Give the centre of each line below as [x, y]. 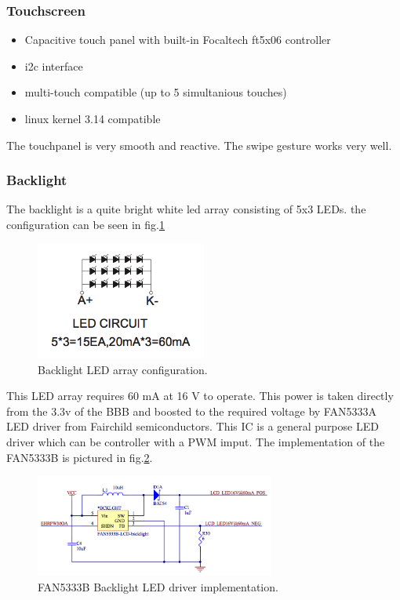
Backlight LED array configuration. [123, 369]
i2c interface [54, 65]
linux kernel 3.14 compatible [93, 118]
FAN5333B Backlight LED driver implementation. [158, 586]
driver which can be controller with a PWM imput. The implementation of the [196, 441]
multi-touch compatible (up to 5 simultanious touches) [156, 92]
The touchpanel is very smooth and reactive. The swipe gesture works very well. [199, 145]
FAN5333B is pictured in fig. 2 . [80, 457]
